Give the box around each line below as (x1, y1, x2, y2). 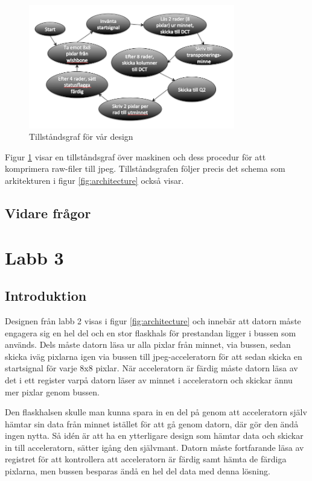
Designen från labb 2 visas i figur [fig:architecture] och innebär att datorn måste (5, 314, 301, 327)
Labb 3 (5, 245, 64, 269)
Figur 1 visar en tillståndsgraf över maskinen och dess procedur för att (5, 150, 266, 163)
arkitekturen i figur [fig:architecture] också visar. (5, 174, 184, 186)
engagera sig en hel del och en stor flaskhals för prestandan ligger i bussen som (5, 326, 296, 339)
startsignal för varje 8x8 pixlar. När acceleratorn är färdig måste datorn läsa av (5, 362, 298, 374)
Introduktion (5, 286, 87, 305)
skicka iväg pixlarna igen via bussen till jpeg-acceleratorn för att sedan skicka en (5, 350, 302, 362)
